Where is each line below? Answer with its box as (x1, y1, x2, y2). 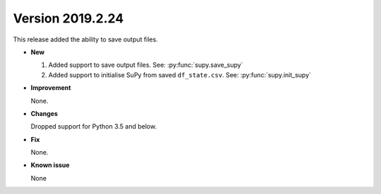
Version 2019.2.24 (13, 11, 124, 26)
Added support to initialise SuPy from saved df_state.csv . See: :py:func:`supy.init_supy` (48, 70, 312, 79)
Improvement (30, 84, 71, 92)
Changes (30, 109, 58, 117)
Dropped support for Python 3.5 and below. (30, 122, 157, 131)
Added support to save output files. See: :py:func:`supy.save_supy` (48, 60, 243, 70)
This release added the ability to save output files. (13, 35, 158, 44)
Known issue (30, 161, 70, 169)
